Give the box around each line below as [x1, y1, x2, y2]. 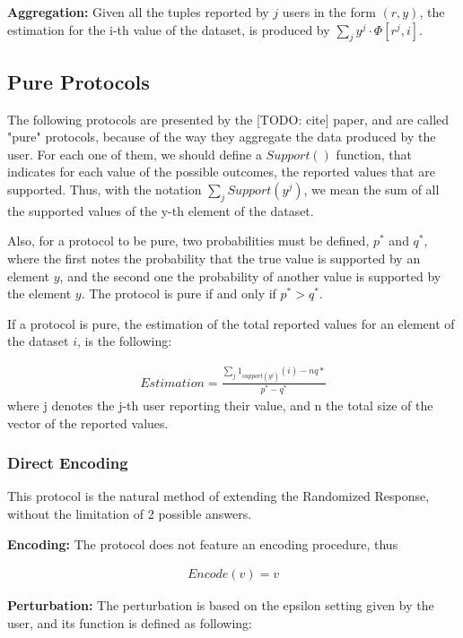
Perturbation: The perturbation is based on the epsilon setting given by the [7, 596, 434, 615]
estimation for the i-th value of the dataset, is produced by [7, 20, 330, 39]
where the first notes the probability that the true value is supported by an [7, 248, 421, 267]
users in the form [282, 3, 376, 21]
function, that [336, 144, 413, 163]
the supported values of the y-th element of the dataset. [7, 201, 314, 220]
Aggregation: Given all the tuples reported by [7, 3, 269, 21]
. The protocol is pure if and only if [81, 284, 276, 303]
